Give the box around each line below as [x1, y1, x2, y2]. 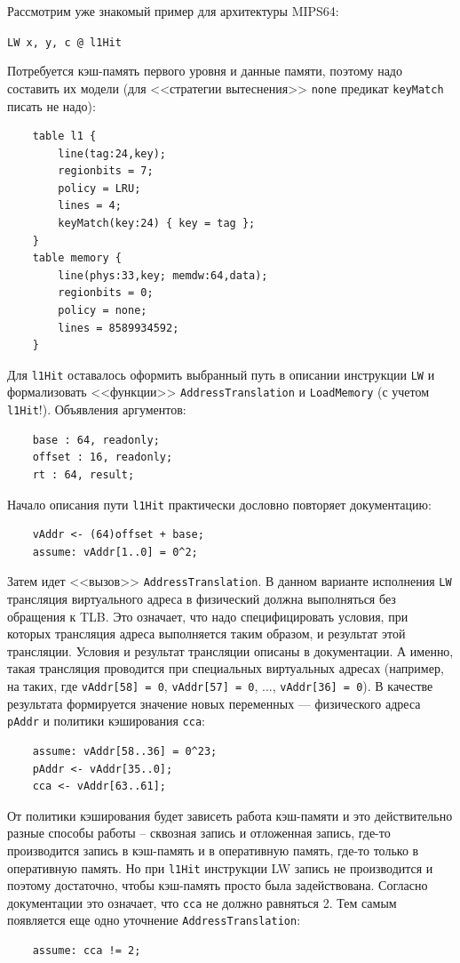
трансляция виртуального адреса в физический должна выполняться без [7, 590, 396, 608]
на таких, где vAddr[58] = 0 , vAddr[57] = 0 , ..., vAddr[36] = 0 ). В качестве [7, 677, 433, 695]
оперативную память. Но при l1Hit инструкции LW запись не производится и [7, 858, 433, 877]
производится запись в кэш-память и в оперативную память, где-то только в [7, 840, 419, 859]
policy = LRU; [58, 181, 141, 195]
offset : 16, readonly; [32, 451, 173, 464]
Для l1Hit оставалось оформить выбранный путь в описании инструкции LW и [7, 365, 435, 383]
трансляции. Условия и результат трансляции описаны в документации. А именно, [7, 641, 454, 660]
